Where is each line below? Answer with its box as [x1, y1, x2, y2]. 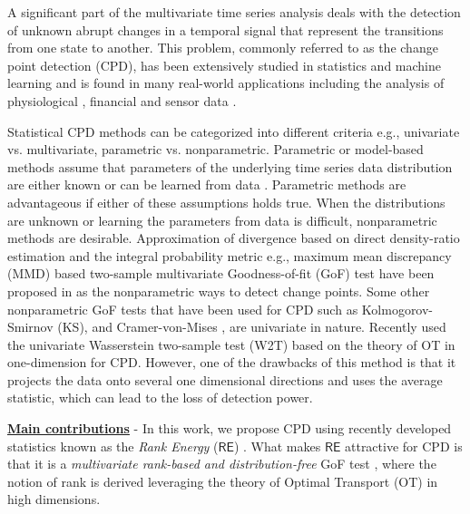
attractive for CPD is [344, 436, 463, 455]
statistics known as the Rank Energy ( [7, 436, 219, 455]
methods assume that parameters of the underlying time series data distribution [7, 157, 453, 176]
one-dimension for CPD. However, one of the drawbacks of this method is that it [7, 353, 456, 372]
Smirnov [7, 317, 54, 336]
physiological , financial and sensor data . [7, 91, 237, 110]
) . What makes [233, 436, 321, 455]
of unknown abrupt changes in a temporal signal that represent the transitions [7, 20, 444, 39]
